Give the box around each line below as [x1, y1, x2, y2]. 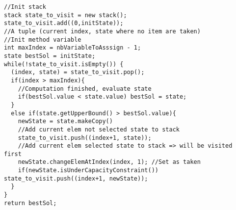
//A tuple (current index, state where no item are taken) [4, 27, 201, 35]
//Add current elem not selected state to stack [18, 126, 180, 133]
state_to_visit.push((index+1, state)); [18, 134, 152, 141]
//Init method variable [4, 36, 81, 43]
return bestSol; [4, 199, 57, 207]
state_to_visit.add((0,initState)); [4, 20, 124, 27]
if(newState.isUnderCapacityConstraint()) [18, 167, 158, 174]
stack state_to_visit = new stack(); [4, 11, 127, 19]
